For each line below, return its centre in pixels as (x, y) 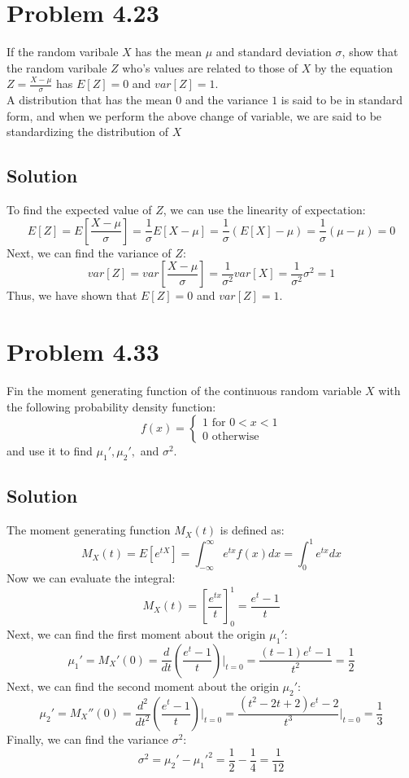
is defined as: (252, 530)
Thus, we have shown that (72, 295)
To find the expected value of (79, 210)
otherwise (235, 437)
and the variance (226, 100)
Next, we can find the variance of (89, 252)
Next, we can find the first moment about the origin (136, 634)
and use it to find (50, 451)
